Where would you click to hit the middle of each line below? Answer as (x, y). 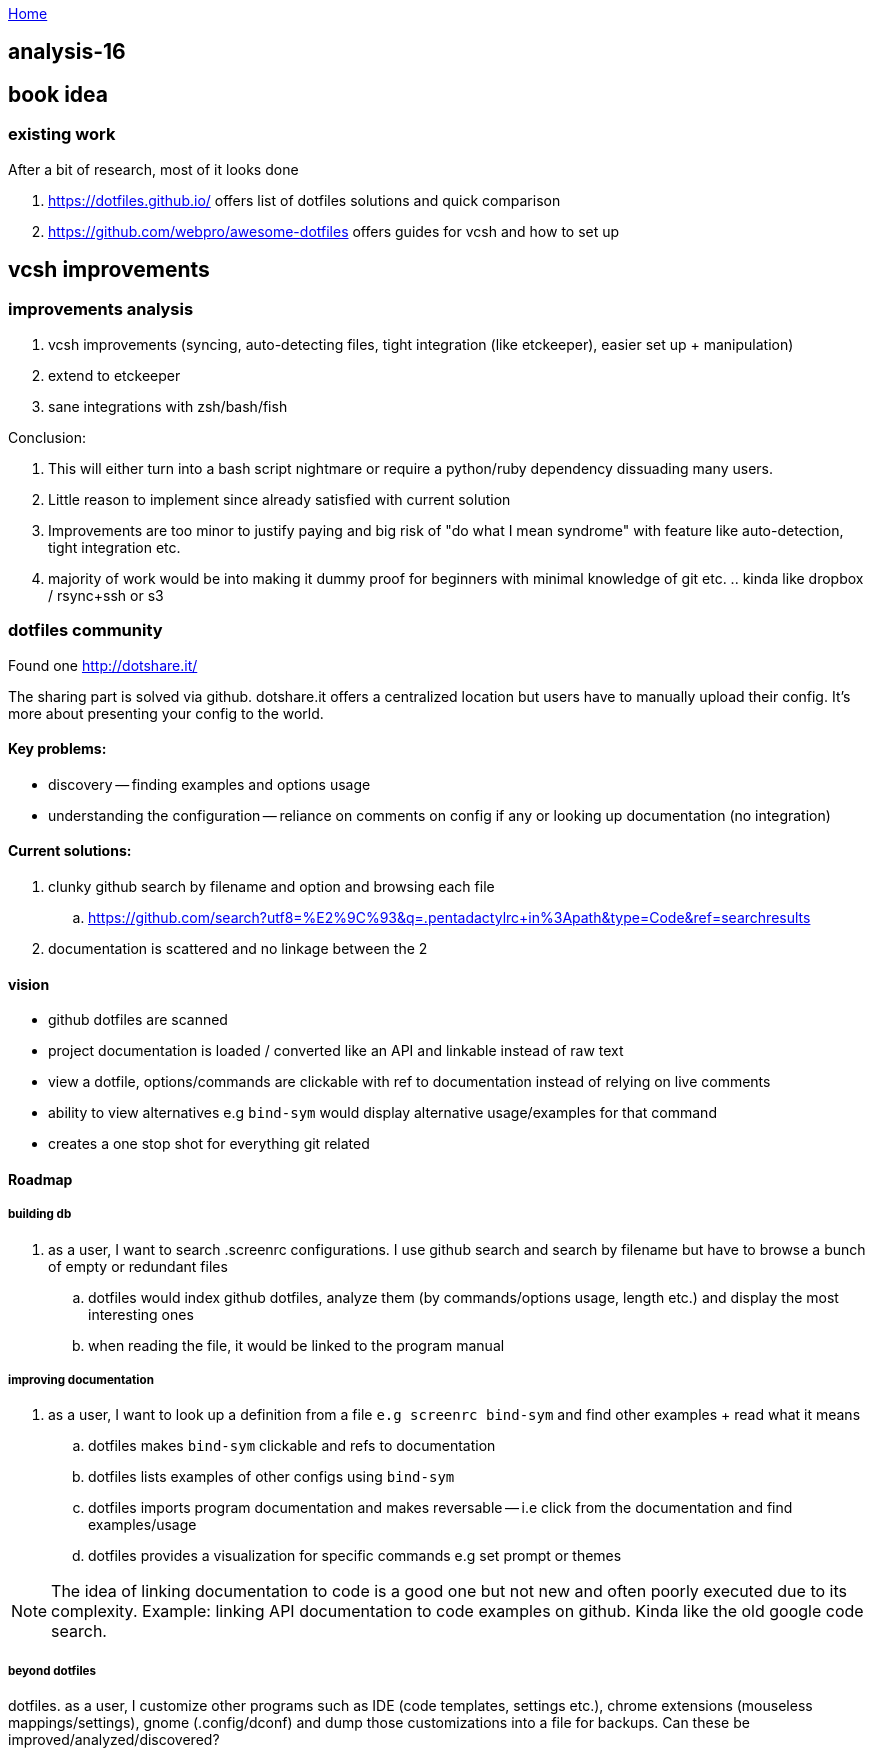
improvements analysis (101, 309)
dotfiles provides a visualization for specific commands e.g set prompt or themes (355, 1556)
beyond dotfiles (52, 1670)
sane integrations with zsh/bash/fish (168, 406)
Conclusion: (47, 437)
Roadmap (40, 1179)
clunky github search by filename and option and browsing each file (271, 887)
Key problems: (57, 749)
